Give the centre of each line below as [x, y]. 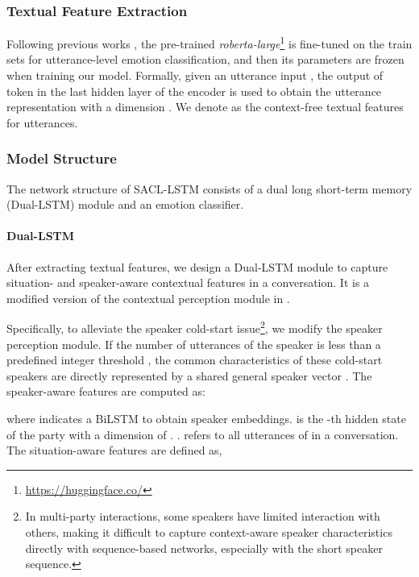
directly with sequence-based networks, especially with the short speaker [204, 548]
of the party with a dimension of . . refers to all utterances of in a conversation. [203, 434]
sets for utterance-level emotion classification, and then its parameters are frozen [205, 59]
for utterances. [42, 122]
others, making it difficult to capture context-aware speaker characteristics [209, 532]
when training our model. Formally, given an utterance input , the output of [195, 75]
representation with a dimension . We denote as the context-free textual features [205, 107]
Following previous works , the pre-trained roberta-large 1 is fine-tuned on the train [209, 42]
